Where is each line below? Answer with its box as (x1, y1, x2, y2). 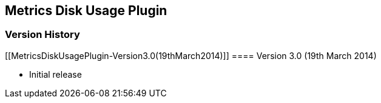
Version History (5, 28, 80, 41)
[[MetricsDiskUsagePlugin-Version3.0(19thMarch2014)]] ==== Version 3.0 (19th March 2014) (5, 50, 377, 61)
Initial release (29, 69, 82, 80)
